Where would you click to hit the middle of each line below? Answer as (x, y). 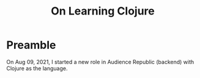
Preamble (31, 45)
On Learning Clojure (103, 11)
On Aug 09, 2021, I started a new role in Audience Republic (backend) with (100, 62)
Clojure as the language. (37, 68)
